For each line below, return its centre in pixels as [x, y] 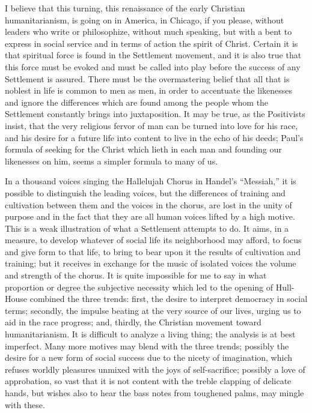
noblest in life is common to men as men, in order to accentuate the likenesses [149, 90]
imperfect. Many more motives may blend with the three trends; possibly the [147, 345]
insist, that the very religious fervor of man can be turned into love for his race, [151, 125]
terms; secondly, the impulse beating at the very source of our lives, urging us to [153, 310]
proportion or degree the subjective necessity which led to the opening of [139, 287]
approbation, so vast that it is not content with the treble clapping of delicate [148, 381]
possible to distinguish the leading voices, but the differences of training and [145, 192]
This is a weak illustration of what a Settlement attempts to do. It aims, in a [147, 228]
